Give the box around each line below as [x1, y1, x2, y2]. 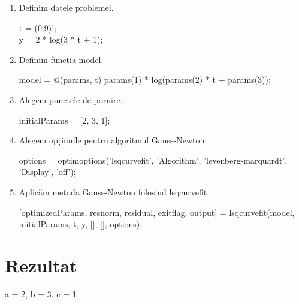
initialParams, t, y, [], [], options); [19, 218, 143, 230]
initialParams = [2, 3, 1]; [19, 113, 110, 126]
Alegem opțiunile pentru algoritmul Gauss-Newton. [19, 134, 207, 146]
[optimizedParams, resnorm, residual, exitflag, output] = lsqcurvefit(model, [19, 206, 295, 218]
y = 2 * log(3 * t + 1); [19, 33, 103, 46]
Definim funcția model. [19, 53, 104, 65]
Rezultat [5, 252, 77, 277]
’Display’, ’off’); [19, 165, 76, 178]
